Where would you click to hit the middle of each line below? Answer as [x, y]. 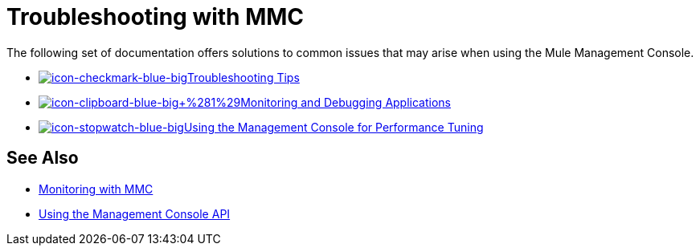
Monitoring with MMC [96, 189]
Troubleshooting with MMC [156, 17]
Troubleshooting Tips [244, 77]
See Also [43, 158]
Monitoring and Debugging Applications [346, 102]
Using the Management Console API [135, 213]
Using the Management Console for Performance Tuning [334, 127]
